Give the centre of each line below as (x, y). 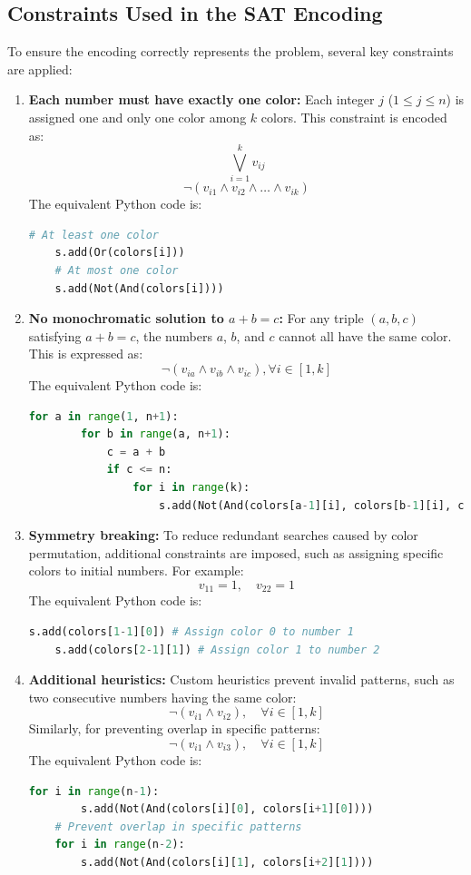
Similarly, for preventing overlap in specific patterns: (174, 728)
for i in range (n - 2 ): (120, 845)
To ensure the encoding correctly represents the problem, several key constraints (231, 51)
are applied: (40, 69)
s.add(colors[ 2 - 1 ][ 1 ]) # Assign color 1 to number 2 (217, 649)
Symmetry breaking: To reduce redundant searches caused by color (223, 535)
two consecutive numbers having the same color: (162, 697)
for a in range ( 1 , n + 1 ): (103, 416)
